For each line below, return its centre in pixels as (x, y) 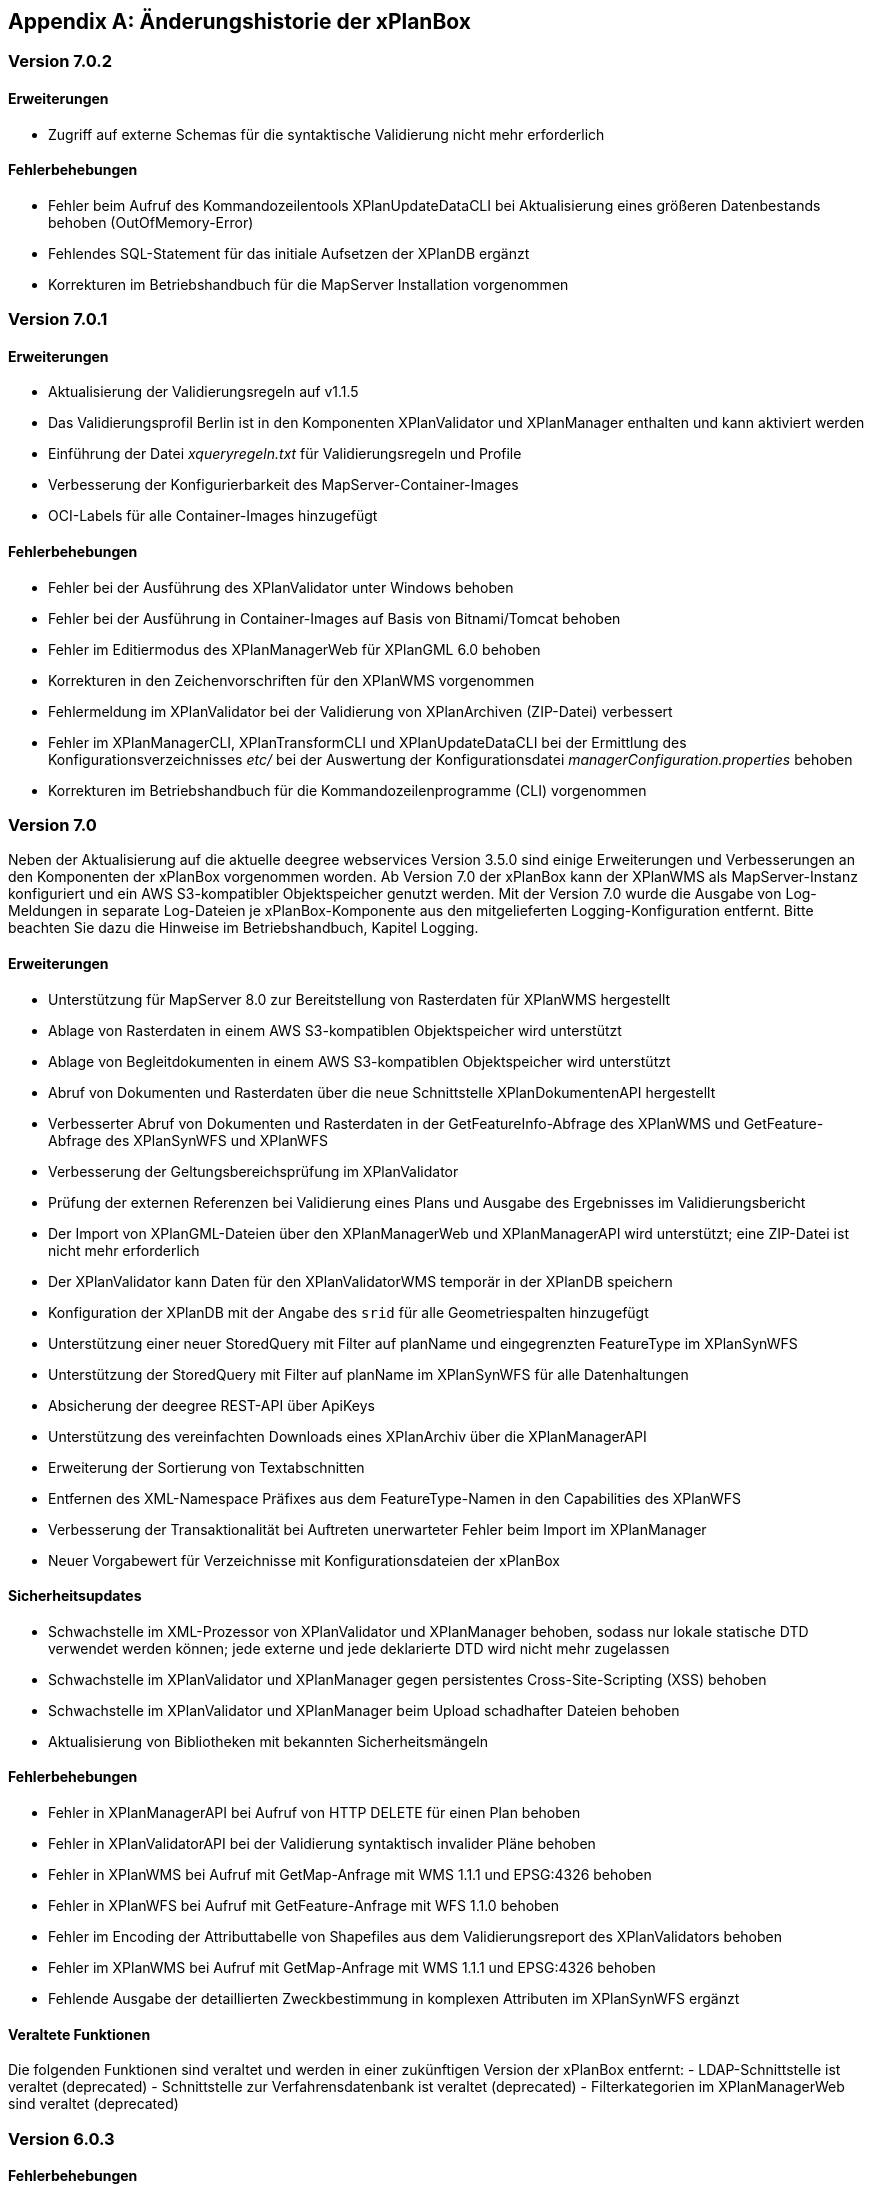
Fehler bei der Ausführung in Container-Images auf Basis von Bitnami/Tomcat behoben (334, 618)
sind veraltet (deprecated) (93, 2104)
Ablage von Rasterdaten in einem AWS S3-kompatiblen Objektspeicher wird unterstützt (335, 1030)
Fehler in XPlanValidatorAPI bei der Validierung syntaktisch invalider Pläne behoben (322, 1844)
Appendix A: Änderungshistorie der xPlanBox (239, 21)
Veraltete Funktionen (79, 2034)
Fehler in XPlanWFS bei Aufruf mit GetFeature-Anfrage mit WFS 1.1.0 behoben (304, 1906)
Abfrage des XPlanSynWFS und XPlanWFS (188, 1140)
